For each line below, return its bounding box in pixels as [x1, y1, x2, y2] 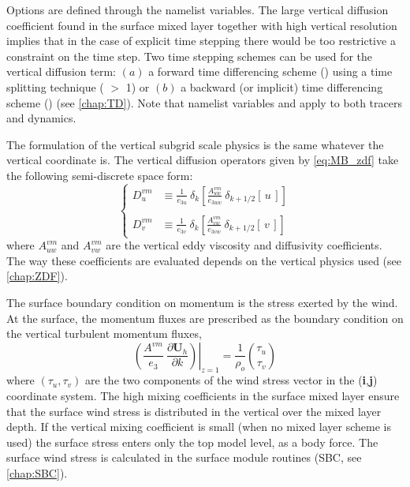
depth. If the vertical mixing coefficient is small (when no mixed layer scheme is [6, 418, 391, 435]
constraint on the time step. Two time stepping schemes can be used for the [6, 47, 373, 64]
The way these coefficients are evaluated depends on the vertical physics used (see [6, 252, 402, 268]
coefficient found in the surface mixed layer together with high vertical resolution [6, 17, 397, 33]
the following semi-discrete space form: [6, 167, 193, 183]
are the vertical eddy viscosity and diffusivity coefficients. [106, 237, 382, 253]
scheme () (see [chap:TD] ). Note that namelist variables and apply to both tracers [6, 94, 402, 111]
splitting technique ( [6, 78, 104, 95]
